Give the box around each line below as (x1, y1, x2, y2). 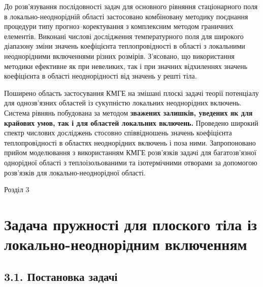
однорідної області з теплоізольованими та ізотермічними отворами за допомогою (4, 157, 257, 167)
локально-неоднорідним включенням (4, 234, 247, 255)
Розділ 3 (4, 184, 29, 195)
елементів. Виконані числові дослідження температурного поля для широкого (4, 30, 244, 41)
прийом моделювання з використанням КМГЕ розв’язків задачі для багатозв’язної (4, 147, 256, 158)
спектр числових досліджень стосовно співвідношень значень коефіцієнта (4, 127, 232, 138)
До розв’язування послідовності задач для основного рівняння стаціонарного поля (4, 1, 258, 11)
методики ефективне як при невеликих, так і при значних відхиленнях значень (4, 60, 248, 71)
